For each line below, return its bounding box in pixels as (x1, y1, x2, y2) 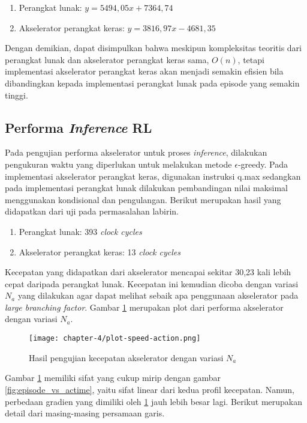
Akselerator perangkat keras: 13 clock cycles (19, 245, 181, 258)
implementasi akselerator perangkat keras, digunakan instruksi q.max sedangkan (5, 169, 301, 182)
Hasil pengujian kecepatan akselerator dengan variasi (29, 351, 224, 364)
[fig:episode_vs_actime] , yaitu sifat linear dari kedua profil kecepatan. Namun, (5, 383, 295, 395)
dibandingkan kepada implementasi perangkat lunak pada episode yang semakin (5, 76, 300, 89)
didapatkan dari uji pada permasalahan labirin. (5, 205, 179, 218)
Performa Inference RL (5, 118, 152, 136)
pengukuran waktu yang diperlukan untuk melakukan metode (5, 157, 232, 170)
